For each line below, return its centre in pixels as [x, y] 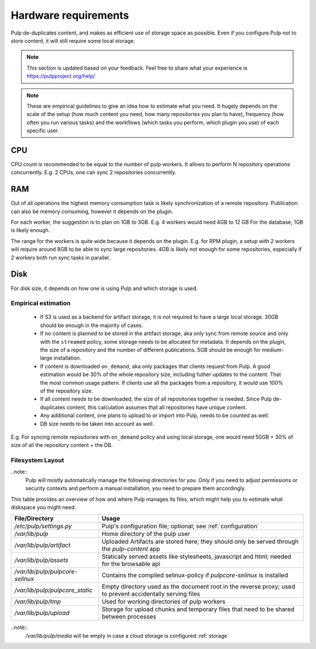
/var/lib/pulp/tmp [38, 602]
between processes [129, 617]
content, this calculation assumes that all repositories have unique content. [157, 407]
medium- [273, 350]
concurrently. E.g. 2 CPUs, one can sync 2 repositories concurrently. [94, 172]
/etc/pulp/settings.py [43, 526]
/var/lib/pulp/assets [41, 561]
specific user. [43, 131]
